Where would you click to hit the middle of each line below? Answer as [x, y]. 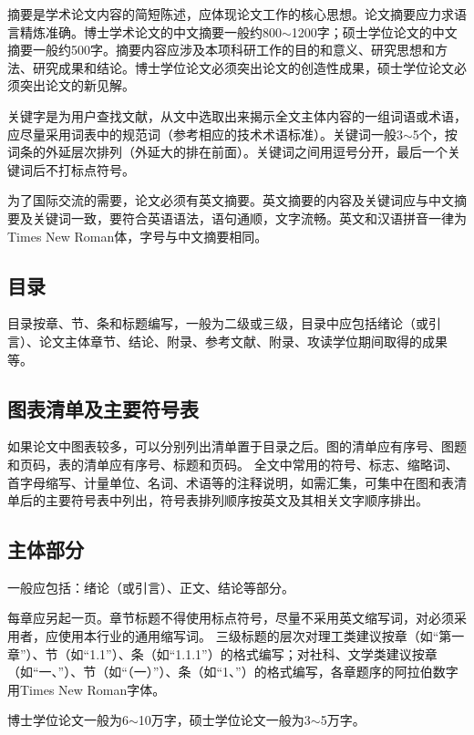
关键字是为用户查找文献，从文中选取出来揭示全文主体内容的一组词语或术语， [237, 115]
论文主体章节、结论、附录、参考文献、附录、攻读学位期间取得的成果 [243, 341]
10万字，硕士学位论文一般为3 [224, 720]
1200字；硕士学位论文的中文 [374, 31]
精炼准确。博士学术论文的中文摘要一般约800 [150, 31]
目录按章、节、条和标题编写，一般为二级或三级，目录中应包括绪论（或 [218, 323]
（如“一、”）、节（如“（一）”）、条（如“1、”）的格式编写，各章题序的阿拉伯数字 [233, 672]
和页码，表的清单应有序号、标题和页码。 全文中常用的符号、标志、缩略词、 [233, 464]
